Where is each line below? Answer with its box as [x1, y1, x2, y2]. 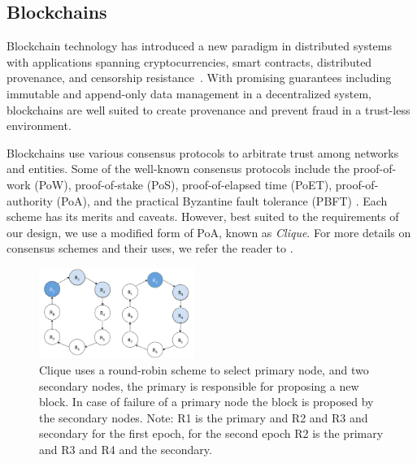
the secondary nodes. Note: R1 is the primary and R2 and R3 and [39, 409, 368, 426]
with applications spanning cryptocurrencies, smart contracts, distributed [7, 53, 372, 70]
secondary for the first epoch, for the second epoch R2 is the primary [39, 425, 384, 442]
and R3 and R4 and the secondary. [39, 440, 212, 457]
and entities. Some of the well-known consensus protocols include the [7, 160, 350, 177]
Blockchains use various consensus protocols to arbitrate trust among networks [7, 144, 399, 161]
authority [7, 192, 53, 209]
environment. [7, 117, 72, 134]
